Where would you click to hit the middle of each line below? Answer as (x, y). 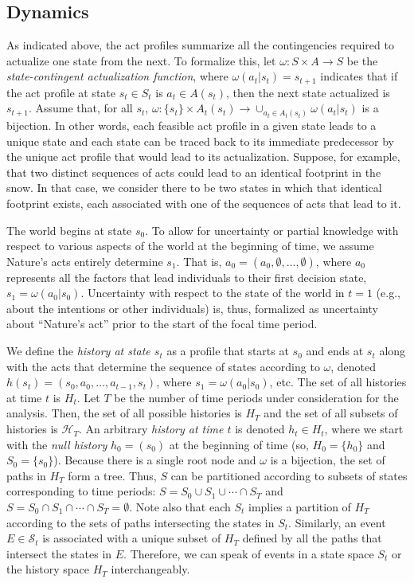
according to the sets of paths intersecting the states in (141, 522)
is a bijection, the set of (328, 460)
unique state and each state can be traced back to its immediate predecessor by (200, 141)
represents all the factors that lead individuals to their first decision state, (187, 277)
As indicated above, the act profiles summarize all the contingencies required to (200, 45)
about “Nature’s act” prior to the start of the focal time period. (162, 324)
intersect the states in (59, 553)
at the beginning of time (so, (239, 444)
